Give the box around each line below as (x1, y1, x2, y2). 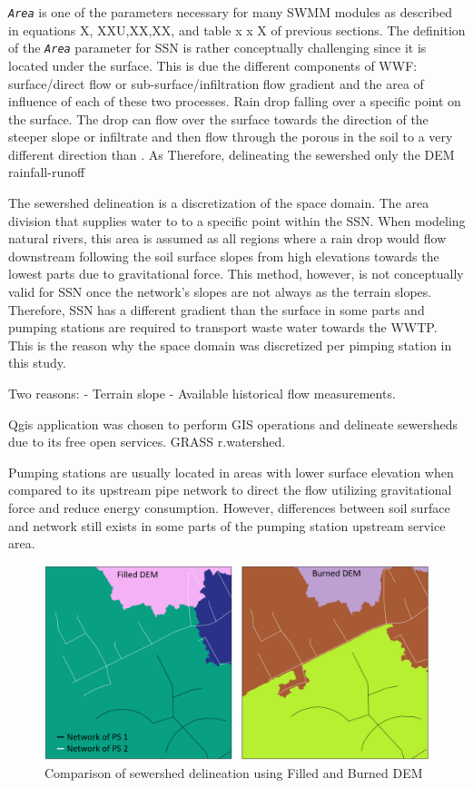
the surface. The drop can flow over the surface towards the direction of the (8, 109, 429, 128)
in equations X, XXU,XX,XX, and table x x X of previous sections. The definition (8, 20, 466, 39)
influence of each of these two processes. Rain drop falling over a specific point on (8, 92, 461, 111)
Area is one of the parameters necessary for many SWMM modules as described (8, 3, 453, 21)
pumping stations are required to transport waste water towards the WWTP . (8, 318, 438, 337)
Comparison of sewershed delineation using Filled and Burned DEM (44, 763, 423, 782)
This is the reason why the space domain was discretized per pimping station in (8, 335, 452, 354)
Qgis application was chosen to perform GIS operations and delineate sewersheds (8, 414, 458, 433)
